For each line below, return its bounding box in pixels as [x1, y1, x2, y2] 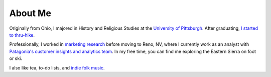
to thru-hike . [9, 32, 35, 38]
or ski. [9, 55, 23, 61]
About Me [9, 8, 51, 19]
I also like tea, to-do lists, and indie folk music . [9, 64, 105, 70]
